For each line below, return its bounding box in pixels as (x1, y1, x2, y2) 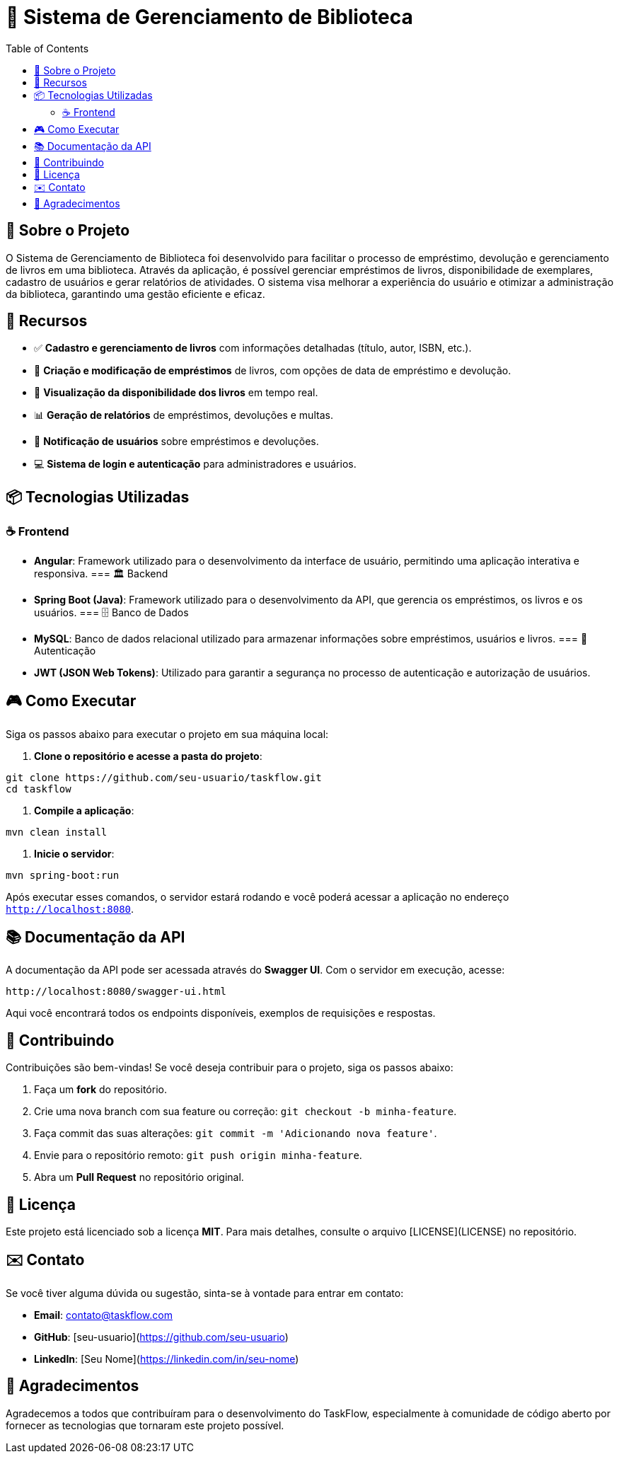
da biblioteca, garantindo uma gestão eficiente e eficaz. (6, 287, 265, 300)
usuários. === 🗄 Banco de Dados (34, 606, 189, 618)
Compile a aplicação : (34, 804, 134, 817)
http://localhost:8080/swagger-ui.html (6, 986, 226, 998)
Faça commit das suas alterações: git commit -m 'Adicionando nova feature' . (34, 1127, 437, 1140)
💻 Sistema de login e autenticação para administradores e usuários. (34, 458, 357, 471)
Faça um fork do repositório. (34, 1083, 167, 1096)
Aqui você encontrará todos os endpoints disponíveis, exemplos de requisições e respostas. (6, 1007, 436, 1020)
